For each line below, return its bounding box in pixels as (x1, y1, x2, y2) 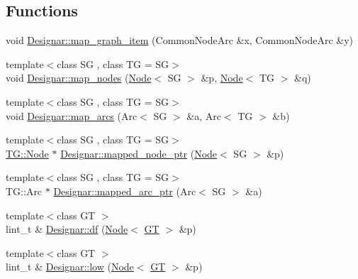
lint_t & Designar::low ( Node (6, 259, 134, 274)
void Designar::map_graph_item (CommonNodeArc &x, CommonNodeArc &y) (6, 33, 354, 48)
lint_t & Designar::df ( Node (6, 221, 128, 236)
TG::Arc (6, 183, 43, 198)
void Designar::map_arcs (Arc (6, 108, 138, 123)
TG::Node (6, 146, 49, 160)
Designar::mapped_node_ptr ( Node (60, 146, 218, 160)
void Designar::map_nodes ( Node (6, 70, 152, 85)
